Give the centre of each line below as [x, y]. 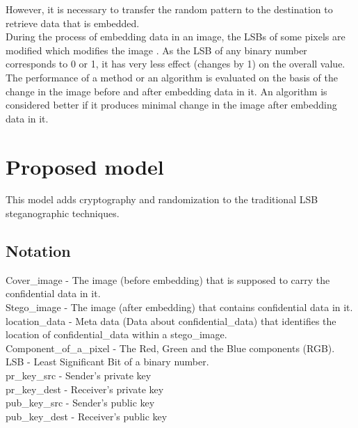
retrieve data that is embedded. [73, 23]
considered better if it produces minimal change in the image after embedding [171, 105]
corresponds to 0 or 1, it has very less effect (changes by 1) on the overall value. [176, 64]
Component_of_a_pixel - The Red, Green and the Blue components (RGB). [170, 348]
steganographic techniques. [63, 213]
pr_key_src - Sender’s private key [79, 375]
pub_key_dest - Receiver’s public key [87, 416]
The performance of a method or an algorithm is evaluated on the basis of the [172, 77]
